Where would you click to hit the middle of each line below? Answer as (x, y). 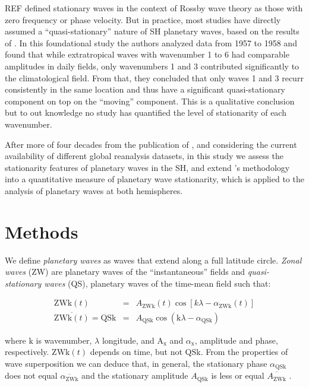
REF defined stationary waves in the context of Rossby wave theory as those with (154, 8)
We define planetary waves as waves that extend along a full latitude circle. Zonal (153, 260)
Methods (42, 231)
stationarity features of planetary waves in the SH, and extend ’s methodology (147, 167)
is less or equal (238, 375)
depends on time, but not (136, 352)
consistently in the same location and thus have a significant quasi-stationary (145, 89)
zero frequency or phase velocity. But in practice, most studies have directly (143, 19)
